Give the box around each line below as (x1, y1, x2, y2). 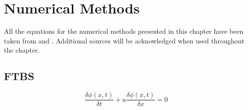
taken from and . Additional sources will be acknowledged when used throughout (4, 35, 245, 45)
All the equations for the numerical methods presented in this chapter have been (4, 26, 244, 36)
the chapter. (4, 45, 40, 55)
